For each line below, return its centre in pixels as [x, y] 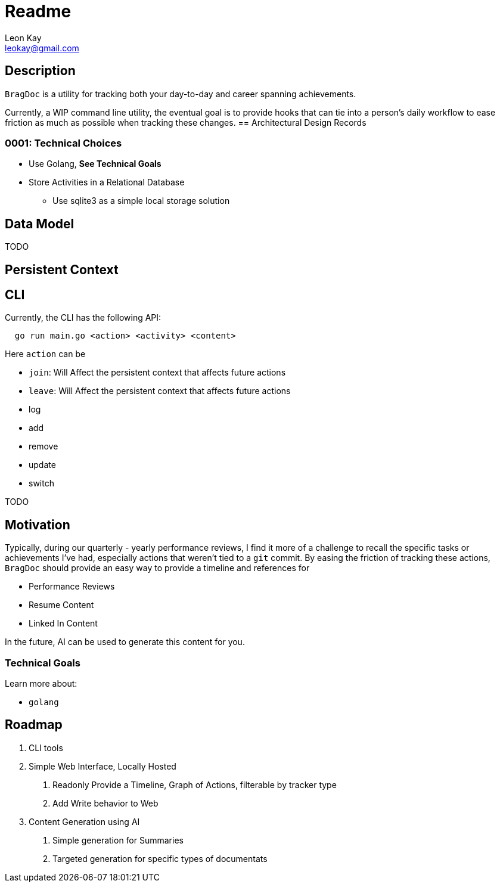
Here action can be [45, 354]
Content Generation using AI [84, 821]
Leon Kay [23, 38]
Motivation [38, 525]
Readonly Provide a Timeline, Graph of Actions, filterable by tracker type [195, 784]
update [42, 465]
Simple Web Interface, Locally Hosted [103, 766]
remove [44, 446]
